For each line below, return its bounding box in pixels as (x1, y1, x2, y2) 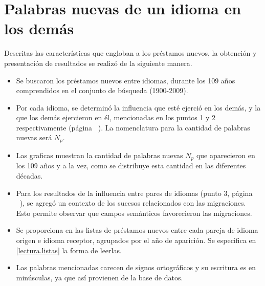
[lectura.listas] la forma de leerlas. (16, 245, 122, 255)
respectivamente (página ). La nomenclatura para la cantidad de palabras (16, 122, 250, 133)
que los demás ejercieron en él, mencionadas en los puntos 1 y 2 (16, 112, 216, 123)
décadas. (16, 170, 43, 181)
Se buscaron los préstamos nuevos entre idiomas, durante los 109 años (16, 75, 235, 85)
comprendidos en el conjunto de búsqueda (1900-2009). (16, 85, 188, 96)
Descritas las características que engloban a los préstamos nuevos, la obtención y (4, 48, 257, 58)
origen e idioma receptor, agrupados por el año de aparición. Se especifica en (16, 234, 256, 245)
